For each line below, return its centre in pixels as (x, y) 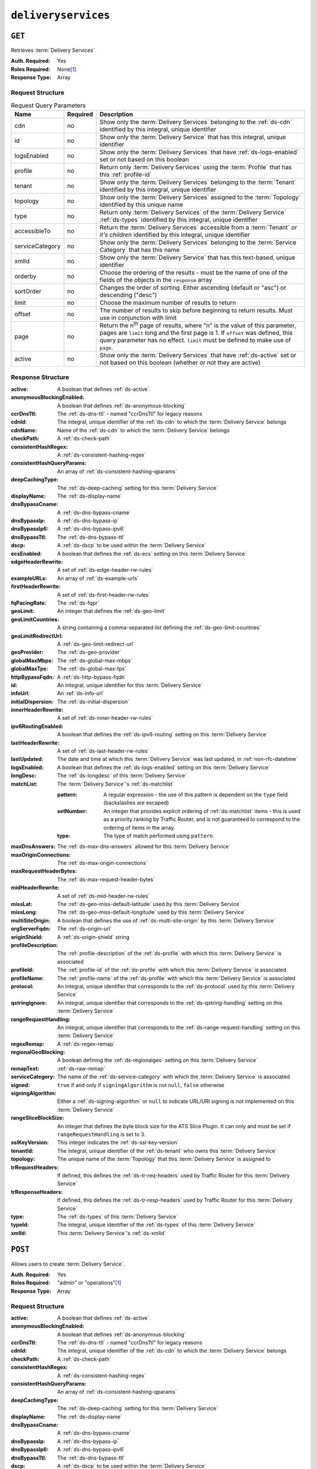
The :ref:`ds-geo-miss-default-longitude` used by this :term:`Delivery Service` (151, 912)
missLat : (22, 904)
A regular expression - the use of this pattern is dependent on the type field (195, 794)
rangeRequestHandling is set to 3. (102, 1134)
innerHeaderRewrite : (37, 710)
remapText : (25, 1068)
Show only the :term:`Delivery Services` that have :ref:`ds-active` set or (198, 355)
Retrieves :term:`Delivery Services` (53, 51)
